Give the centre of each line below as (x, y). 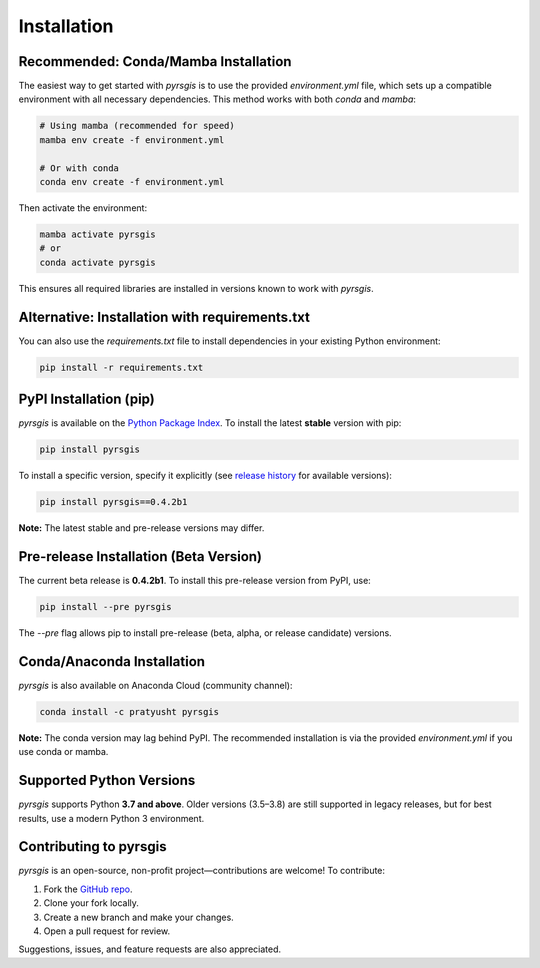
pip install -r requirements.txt (121, 367)
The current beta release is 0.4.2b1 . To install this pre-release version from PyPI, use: (195, 580)
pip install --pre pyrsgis (105, 606)
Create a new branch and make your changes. (138, 917)
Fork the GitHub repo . (88, 889)
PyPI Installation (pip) (86, 399)
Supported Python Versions (107, 780)
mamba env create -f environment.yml (132, 139)
